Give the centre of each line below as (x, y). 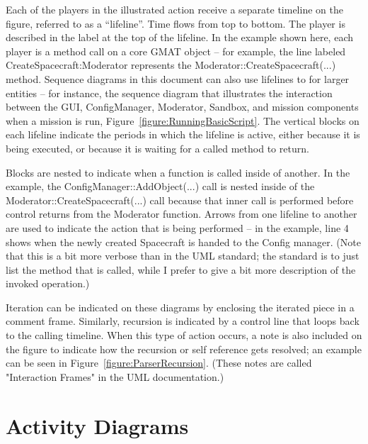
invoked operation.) (48, 283)
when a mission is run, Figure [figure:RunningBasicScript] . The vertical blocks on (183, 120)
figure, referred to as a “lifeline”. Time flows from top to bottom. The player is (176, 23)
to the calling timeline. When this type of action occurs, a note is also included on (184, 335)
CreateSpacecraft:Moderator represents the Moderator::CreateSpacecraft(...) (171, 65)
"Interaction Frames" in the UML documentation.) (115, 376)
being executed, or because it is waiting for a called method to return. (157, 148)
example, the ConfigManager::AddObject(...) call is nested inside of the (160, 186)
